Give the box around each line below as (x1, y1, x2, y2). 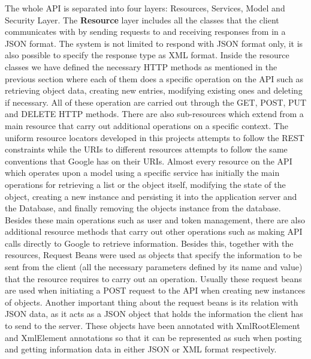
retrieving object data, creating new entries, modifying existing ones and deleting (5, 84, 303, 97)
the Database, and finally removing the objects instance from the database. (5, 202, 281, 214)
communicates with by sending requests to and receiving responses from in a (5, 25, 286, 38)
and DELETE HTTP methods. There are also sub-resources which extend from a (5, 107, 304, 120)
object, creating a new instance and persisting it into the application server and (5, 190, 297, 202)
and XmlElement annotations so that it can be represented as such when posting (5, 331, 302, 343)
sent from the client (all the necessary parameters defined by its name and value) (5, 261, 303, 273)
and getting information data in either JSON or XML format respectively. (5, 343, 277, 355)
